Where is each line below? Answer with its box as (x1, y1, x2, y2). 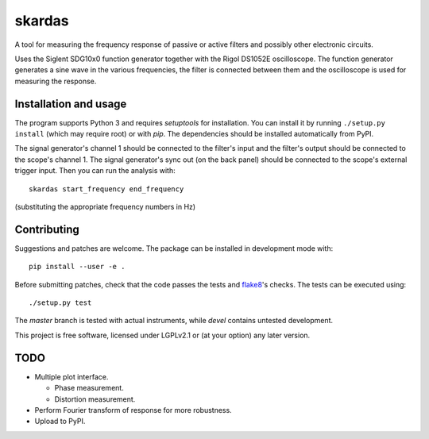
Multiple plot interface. (34, 372, 109, 381)
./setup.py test (29, 298, 92, 307)
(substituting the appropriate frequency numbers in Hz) (14, 202, 196, 211)
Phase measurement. (54, 383, 125, 393)
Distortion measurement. (54, 394, 136, 404)
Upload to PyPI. (34, 417, 86, 426)
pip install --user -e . (29, 262, 126, 271)
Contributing (14, 222, 79, 236)
